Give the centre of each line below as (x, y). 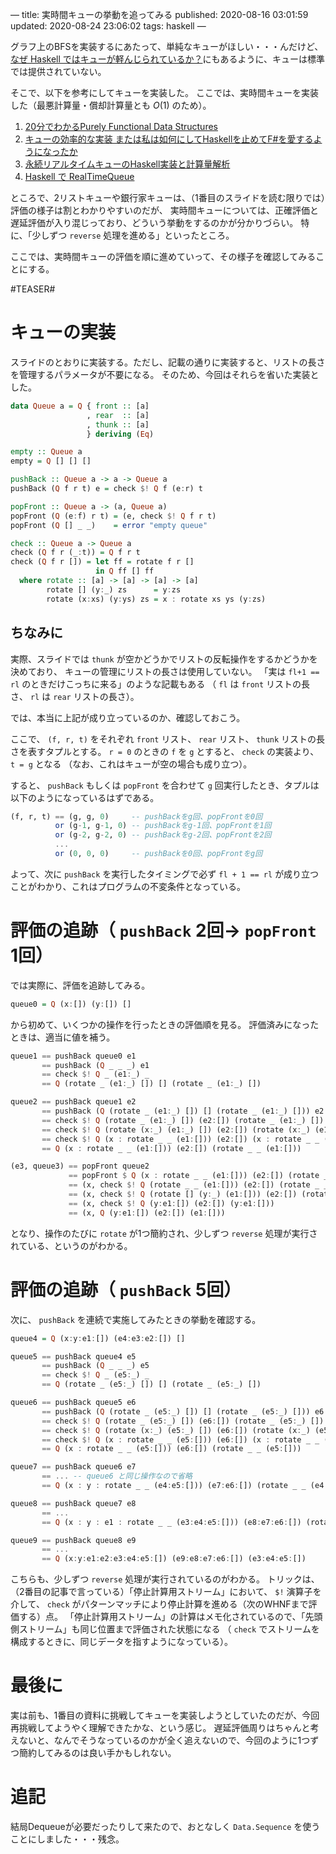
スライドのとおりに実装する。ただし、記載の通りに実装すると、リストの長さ (168, 362)
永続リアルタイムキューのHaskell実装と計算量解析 (127, 164)
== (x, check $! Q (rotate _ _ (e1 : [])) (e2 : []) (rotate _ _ (198, 1185)
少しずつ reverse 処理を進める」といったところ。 (133, 235)
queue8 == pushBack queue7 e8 (73, 1503)
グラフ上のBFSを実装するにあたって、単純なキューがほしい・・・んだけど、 (167, 46)
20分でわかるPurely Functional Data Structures (121, 126)
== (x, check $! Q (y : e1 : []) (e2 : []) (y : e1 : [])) (171, 1203)
